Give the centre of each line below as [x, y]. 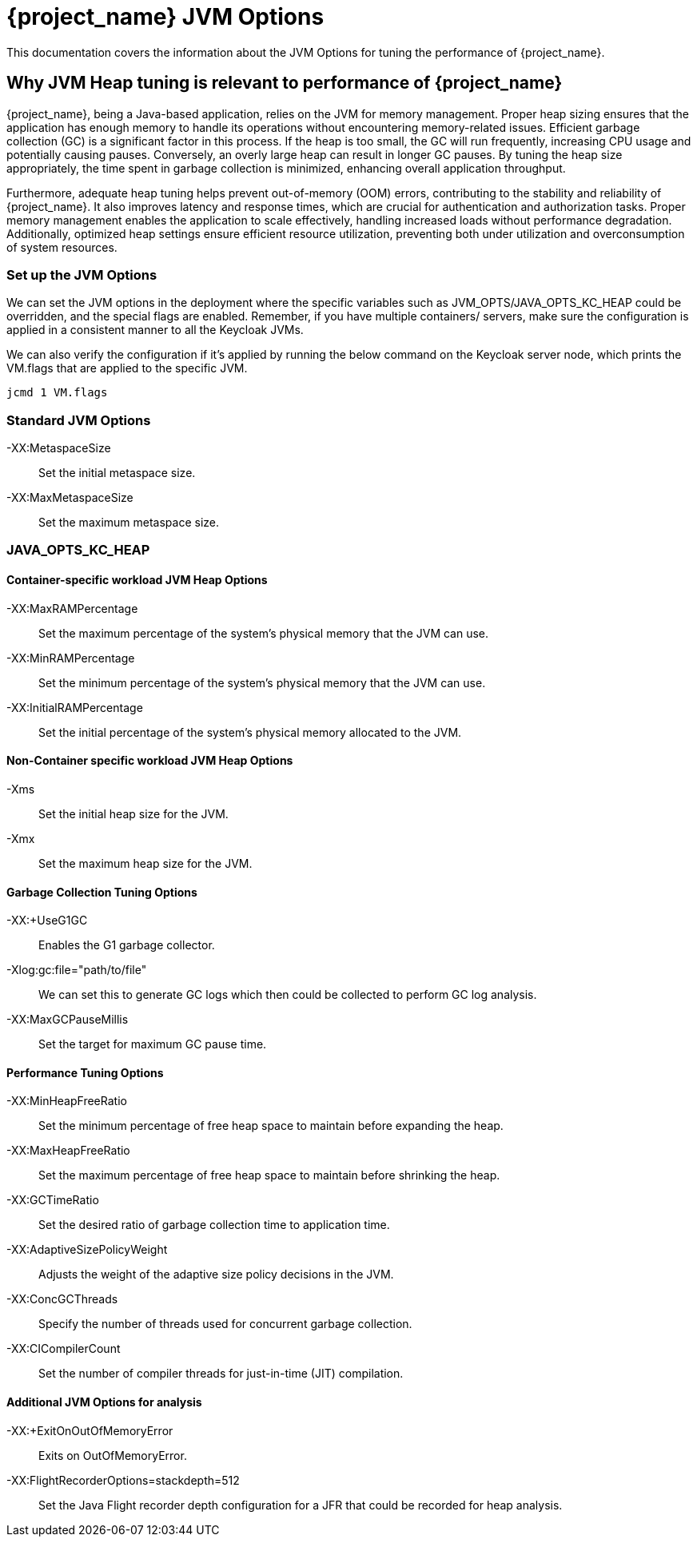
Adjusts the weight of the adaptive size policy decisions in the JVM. [216, 1275]
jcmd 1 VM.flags [57, 393]
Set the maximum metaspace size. [129, 523]
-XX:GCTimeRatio [53, 1200]
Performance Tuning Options [85, 1072]
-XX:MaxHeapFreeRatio [68, 1151]
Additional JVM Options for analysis [104, 1402]
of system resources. [62, 247]
